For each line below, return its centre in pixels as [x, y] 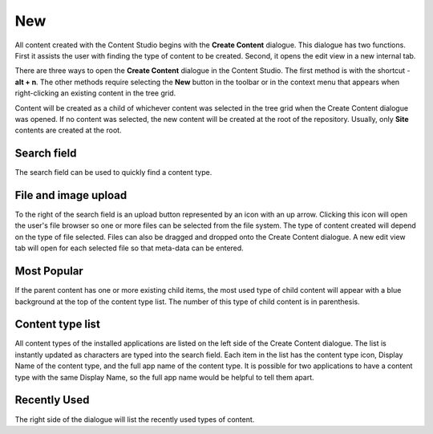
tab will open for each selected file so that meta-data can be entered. [129, 248]
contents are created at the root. [68, 130]
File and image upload [71, 195]
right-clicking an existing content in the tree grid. [95, 93]
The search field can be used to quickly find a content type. [113, 172]
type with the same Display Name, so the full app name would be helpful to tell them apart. [164, 377]
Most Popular [49, 272]
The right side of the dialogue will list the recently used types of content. [135, 419]
